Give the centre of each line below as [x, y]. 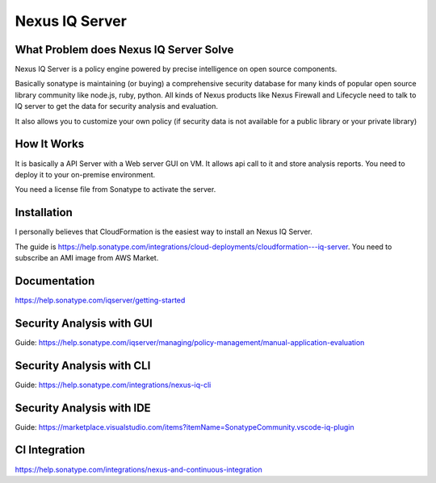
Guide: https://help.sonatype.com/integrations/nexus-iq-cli [113, 385]
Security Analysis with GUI [84, 323]
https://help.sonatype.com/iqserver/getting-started [100, 300]
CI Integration [50, 450]
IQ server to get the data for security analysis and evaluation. [116, 106]
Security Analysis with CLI [83, 366]
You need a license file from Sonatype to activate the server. [115, 189]
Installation [44, 212]
